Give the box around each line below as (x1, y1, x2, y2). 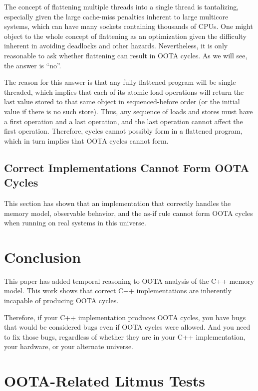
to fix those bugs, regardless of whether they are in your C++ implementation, (4, 331, 246, 342)
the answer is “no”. (4, 60, 61, 70)
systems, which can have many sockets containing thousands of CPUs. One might (4, 21, 253, 31)
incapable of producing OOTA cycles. (4, 295, 119, 305)
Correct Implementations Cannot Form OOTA (4, 160, 250, 175)
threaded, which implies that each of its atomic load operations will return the (4, 86, 244, 97)
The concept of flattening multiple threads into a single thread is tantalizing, (4, 1, 239, 11)
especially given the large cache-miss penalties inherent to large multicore (4, 11, 229, 21)
